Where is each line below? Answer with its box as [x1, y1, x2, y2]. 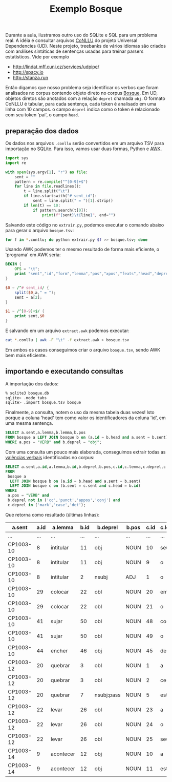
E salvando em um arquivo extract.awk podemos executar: [5, 327, 130, 334]
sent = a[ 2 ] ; [14, 295, 42, 300]
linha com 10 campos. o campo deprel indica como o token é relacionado [5, 106, 160, 113]
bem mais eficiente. [5, 352, 47, 358]
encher [50, 647, 68, 654]
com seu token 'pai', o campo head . [5, 112, 79, 118]
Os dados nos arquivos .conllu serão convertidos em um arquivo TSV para [5, 140, 164, 146]
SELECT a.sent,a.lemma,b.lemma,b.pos [5, 430, 86, 436]
